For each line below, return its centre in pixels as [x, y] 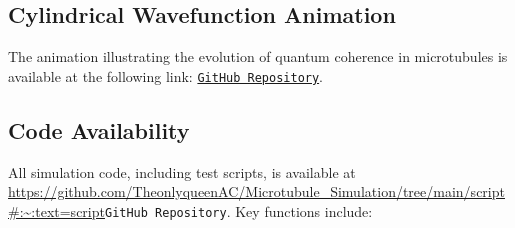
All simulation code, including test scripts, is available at [182, 171]
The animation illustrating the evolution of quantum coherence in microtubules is [258, 56]
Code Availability [99, 129]
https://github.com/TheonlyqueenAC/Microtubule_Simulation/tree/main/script [256, 191]
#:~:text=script [56, 210]
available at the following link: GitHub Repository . [166, 75]
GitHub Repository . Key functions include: [238, 210]
